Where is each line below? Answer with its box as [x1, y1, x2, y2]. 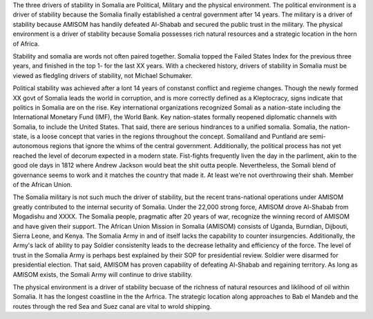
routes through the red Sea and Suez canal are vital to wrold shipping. [12, 302, 212, 310]
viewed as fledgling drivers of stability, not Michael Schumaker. [12, 71, 193, 79]
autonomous [12, 142, 48, 150]
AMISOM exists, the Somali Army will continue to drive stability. [12, 270, 193, 278]
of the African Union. [12, 181, 73, 189]
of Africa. [12, 39, 40, 48]
